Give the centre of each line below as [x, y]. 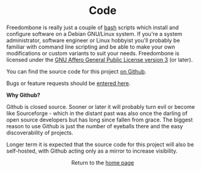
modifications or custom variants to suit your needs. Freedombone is [93, 53]
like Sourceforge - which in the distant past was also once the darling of [97, 113]
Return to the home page [103, 162]
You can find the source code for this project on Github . [76, 71]
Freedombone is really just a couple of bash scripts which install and [93, 27]
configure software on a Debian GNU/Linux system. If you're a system [94, 33]
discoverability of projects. [40, 132]
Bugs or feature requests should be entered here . [68, 83]
